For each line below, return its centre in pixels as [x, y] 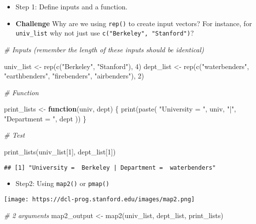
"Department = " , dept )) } [45, 118]
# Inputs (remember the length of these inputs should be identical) [104, 49]
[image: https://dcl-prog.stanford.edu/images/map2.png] [99, 199]
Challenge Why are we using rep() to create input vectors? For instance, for [134, 23]
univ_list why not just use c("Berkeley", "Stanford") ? [105, 33]
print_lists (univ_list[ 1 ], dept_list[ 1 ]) [60, 152]
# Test [15, 135]
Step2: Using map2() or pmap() [62, 183]
